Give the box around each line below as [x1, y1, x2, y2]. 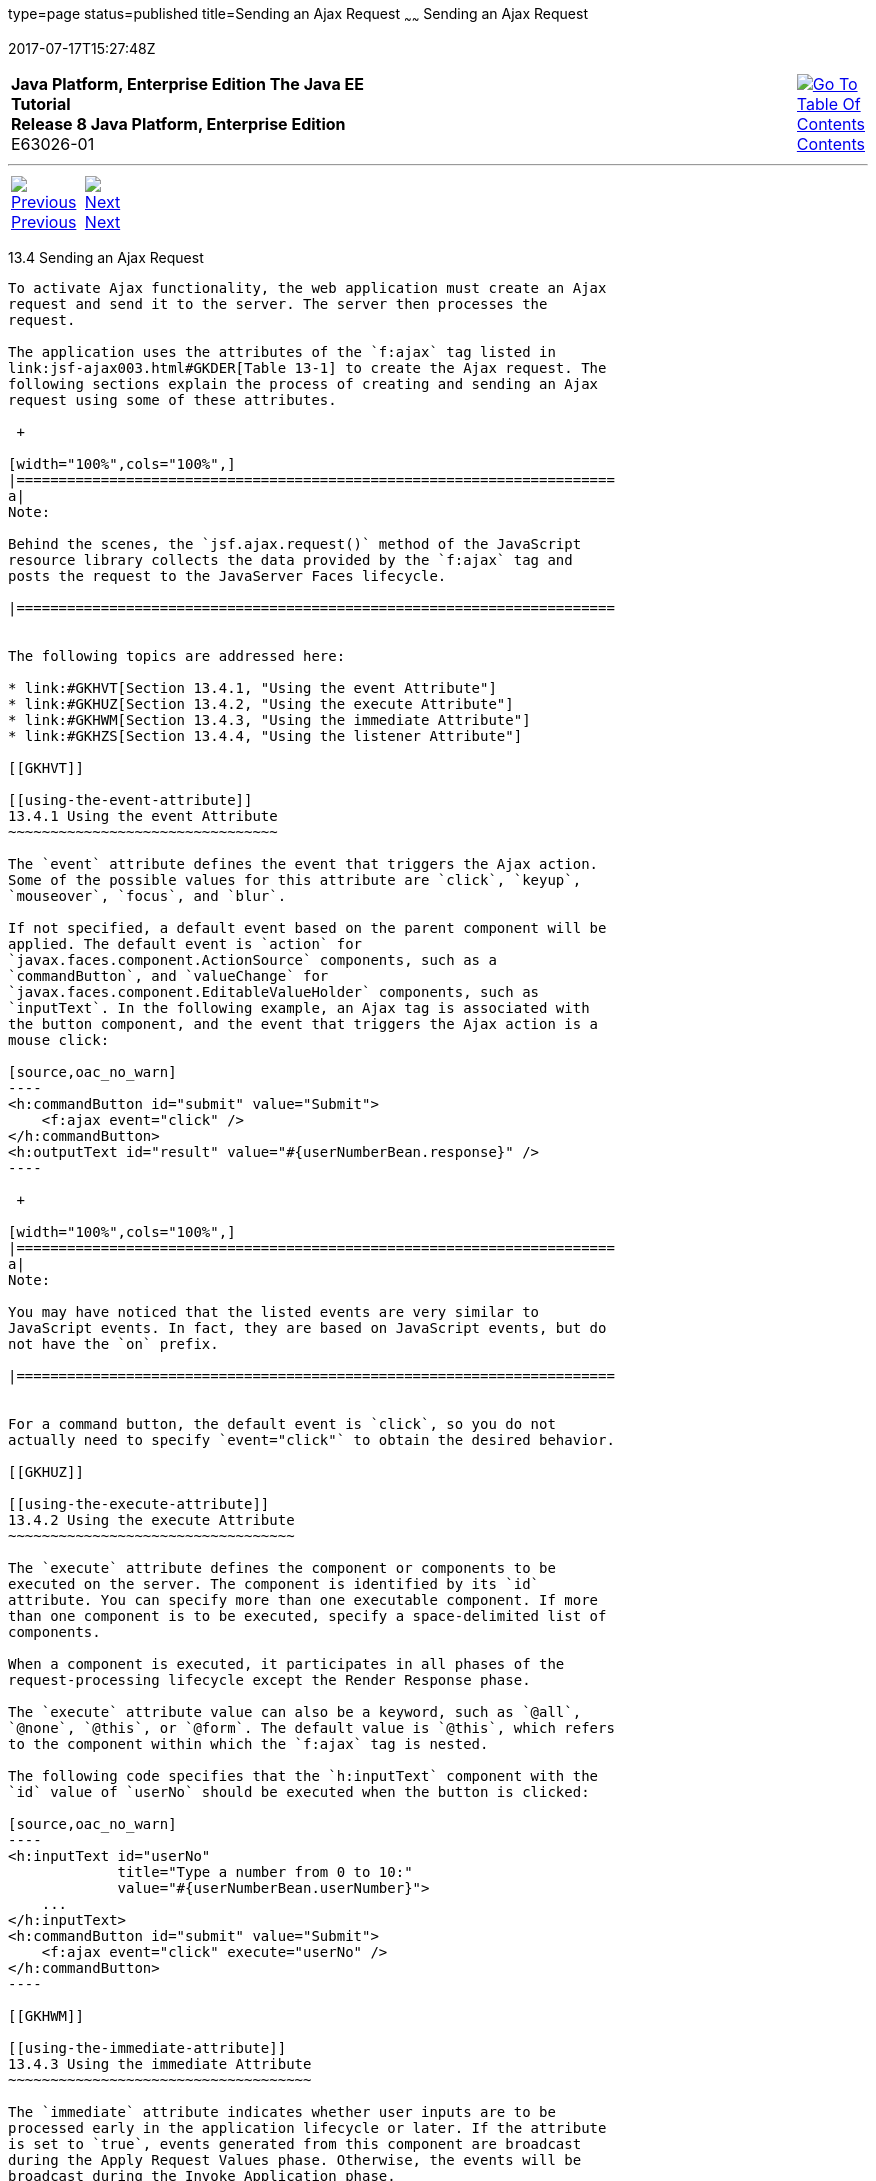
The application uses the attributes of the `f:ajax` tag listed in [8, 343, 556, 360]
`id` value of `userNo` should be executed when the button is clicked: [8, 1783, 590, 1800]
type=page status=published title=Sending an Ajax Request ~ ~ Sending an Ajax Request [8, 5, 588, 26]
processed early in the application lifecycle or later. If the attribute [8, 2119, 607, 2136]
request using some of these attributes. [8, 391, 337, 408]
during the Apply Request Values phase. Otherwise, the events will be [8, 2151, 582, 2168]
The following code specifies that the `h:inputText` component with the [8, 1767, 599, 1784]
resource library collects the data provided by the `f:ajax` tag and [8, 551, 573, 568]
